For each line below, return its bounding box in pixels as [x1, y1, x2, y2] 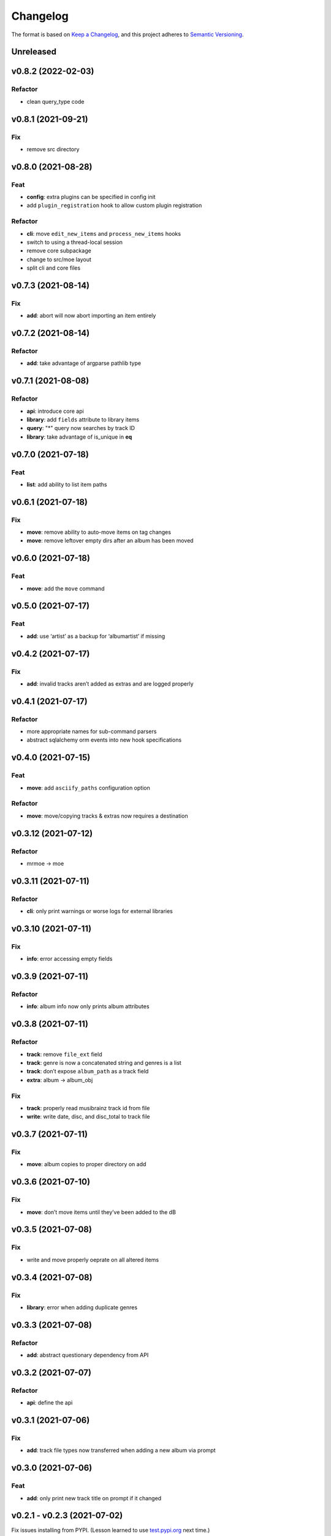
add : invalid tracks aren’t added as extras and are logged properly [26, 680, 194, 688]
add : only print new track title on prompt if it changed [26, 1494, 162, 1502]
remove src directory [26, 145, 80, 153]
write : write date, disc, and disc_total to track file [26, 1113, 150, 1121]
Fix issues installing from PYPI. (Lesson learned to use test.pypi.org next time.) [11, 1527, 210, 1534]
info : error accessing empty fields [26, 955, 113, 963]
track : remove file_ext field [26, 1051, 102, 1058]
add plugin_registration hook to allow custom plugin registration [26, 202, 202, 209]
